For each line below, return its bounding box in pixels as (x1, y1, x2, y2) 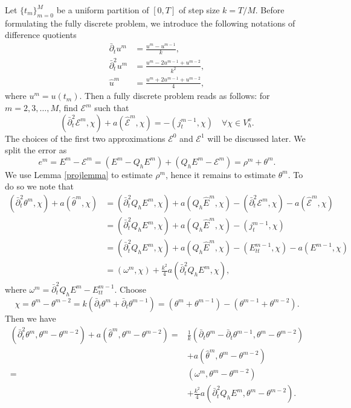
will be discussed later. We (207, 132, 306, 144)
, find (58, 101, 78, 113)
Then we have (5, 311, 56, 324)
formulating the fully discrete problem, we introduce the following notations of (5, 16, 295, 29)
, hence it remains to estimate (165, 168, 276, 180)
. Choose (114, 282, 147, 295)
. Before (255, 4, 285, 16)
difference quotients (5, 28, 77, 41)
